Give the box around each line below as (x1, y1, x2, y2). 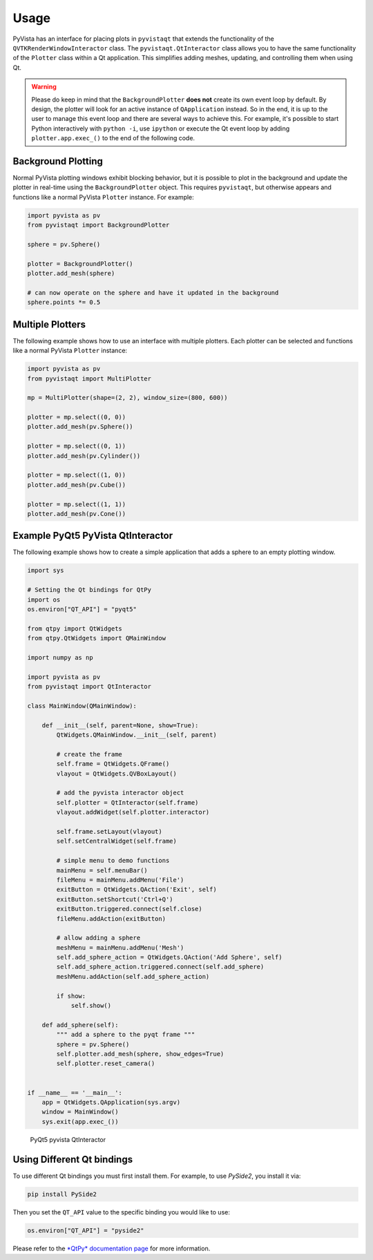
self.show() (70, 1002, 112, 1010)
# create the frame (56, 750, 122, 758)
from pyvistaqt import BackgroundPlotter (27, 221, 170, 229)
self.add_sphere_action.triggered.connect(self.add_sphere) (56, 963, 265, 971)
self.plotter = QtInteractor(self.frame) (56, 799, 199, 806)
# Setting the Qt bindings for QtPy (27, 586, 152, 594)
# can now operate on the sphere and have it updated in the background (27, 289, 279, 296)
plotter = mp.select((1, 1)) (27, 500, 126, 508)
